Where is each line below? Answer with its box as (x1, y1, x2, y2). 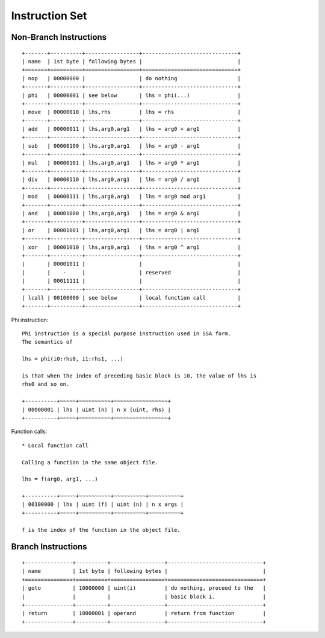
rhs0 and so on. (22, 381, 70, 388)
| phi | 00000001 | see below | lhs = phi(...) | (22, 92, 241, 99)
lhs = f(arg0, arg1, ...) (22, 476, 99, 482)
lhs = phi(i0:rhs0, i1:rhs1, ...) (22, 356, 123, 362)
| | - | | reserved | (22, 269, 241, 276)
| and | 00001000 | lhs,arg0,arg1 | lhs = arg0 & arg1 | (22, 210, 241, 216)
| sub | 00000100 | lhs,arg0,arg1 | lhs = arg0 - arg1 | (22, 142, 241, 149)
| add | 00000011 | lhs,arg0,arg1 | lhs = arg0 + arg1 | (22, 125, 241, 133)
